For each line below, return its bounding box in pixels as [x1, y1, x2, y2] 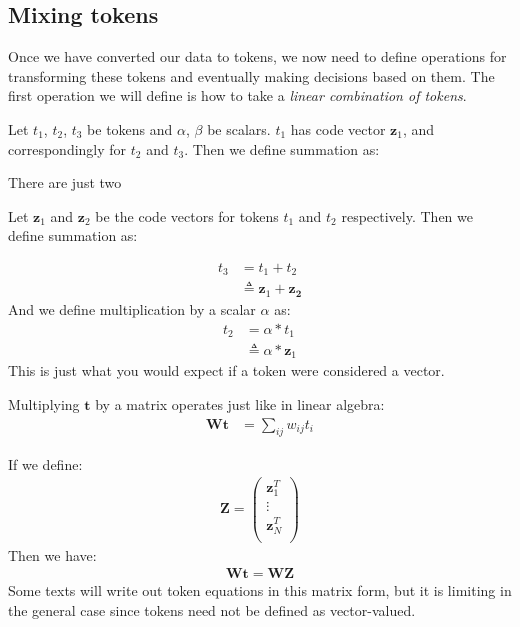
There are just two [8, 172, 122, 193]
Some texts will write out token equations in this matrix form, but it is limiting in [8, 580, 512, 601]
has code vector [290, 118, 386, 139]
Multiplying [8, 394, 80, 415]
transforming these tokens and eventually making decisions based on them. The [8, 65, 495, 86]
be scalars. [207, 118, 271, 139]
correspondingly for [8, 138, 127, 159]
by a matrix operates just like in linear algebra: [95, 394, 385, 415]
